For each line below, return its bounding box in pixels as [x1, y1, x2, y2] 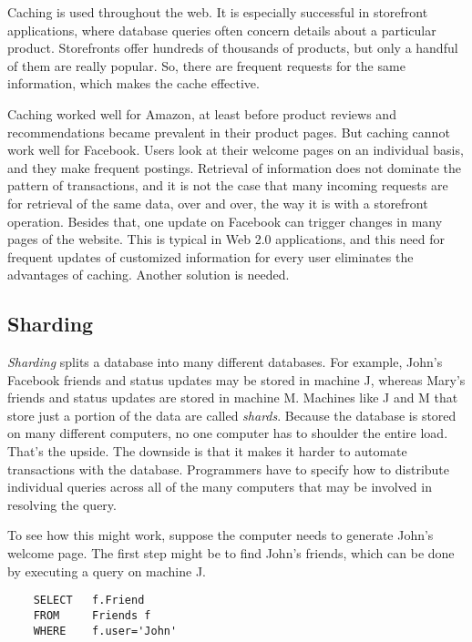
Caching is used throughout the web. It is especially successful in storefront [7, 3, 428, 21]
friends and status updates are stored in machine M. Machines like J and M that [7, 388, 458, 407]
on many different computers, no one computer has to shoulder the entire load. [7, 423, 448, 443]
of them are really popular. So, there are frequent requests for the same [7, 56, 405, 75]
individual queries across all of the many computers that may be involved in [7, 477, 432, 496]
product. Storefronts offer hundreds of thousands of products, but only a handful [7, 38, 458, 57]
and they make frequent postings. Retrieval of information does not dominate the [7, 158, 461, 177]
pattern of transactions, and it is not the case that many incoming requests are [7, 176, 448, 195]
